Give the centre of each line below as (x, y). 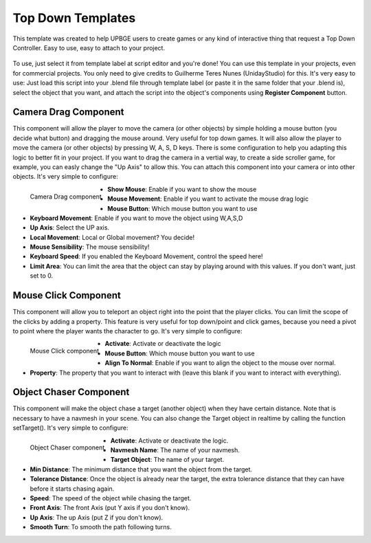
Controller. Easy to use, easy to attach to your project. (89, 47)
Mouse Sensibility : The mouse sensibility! (90, 247)
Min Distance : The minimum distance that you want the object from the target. (141, 469)
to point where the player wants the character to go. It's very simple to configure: (127, 331)
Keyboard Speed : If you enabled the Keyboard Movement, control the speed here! (147, 256)
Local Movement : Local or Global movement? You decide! (112, 237)
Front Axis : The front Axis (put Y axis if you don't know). (110, 508)
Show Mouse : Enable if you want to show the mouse (182, 189)
